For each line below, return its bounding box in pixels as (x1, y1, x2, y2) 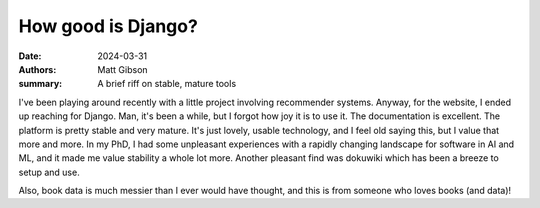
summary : (18, 78, 63, 90)
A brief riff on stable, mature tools (97, 78, 237, 90)
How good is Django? (18, 15, 199, 37)
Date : (18, 50, 42, 62)
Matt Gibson (97, 63, 149, 75)
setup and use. (18, 166, 80, 178)
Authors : (18, 63, 57, 75)
